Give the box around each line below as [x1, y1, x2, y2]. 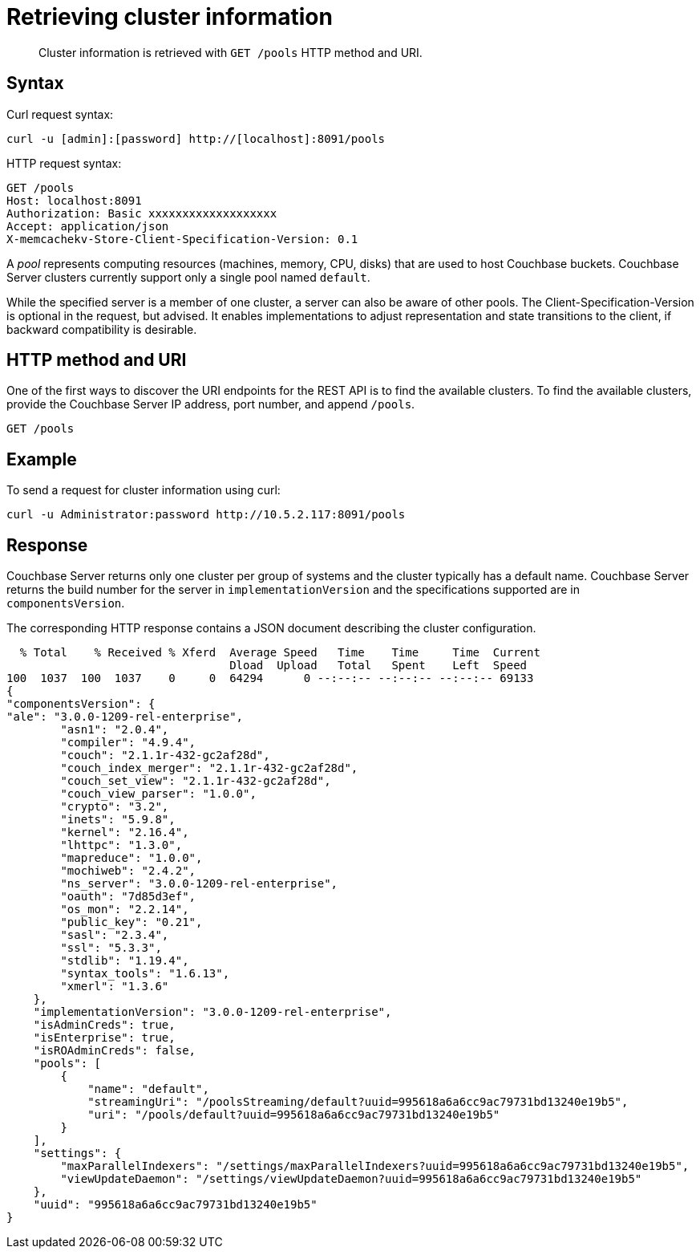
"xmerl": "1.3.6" [60, 980, 169, 993]
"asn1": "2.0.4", [60, 723, 169, 737]
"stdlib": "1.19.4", [60, 954, 189, 968]
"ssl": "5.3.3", [60, 941, 162, 955]
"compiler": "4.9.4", [60, 736, 196, 749]
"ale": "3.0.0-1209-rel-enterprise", [6, 710, 244, 724]
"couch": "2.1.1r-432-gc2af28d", [60, 749, 270, 762]
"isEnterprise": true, [33, 1031, 176, 1045]
